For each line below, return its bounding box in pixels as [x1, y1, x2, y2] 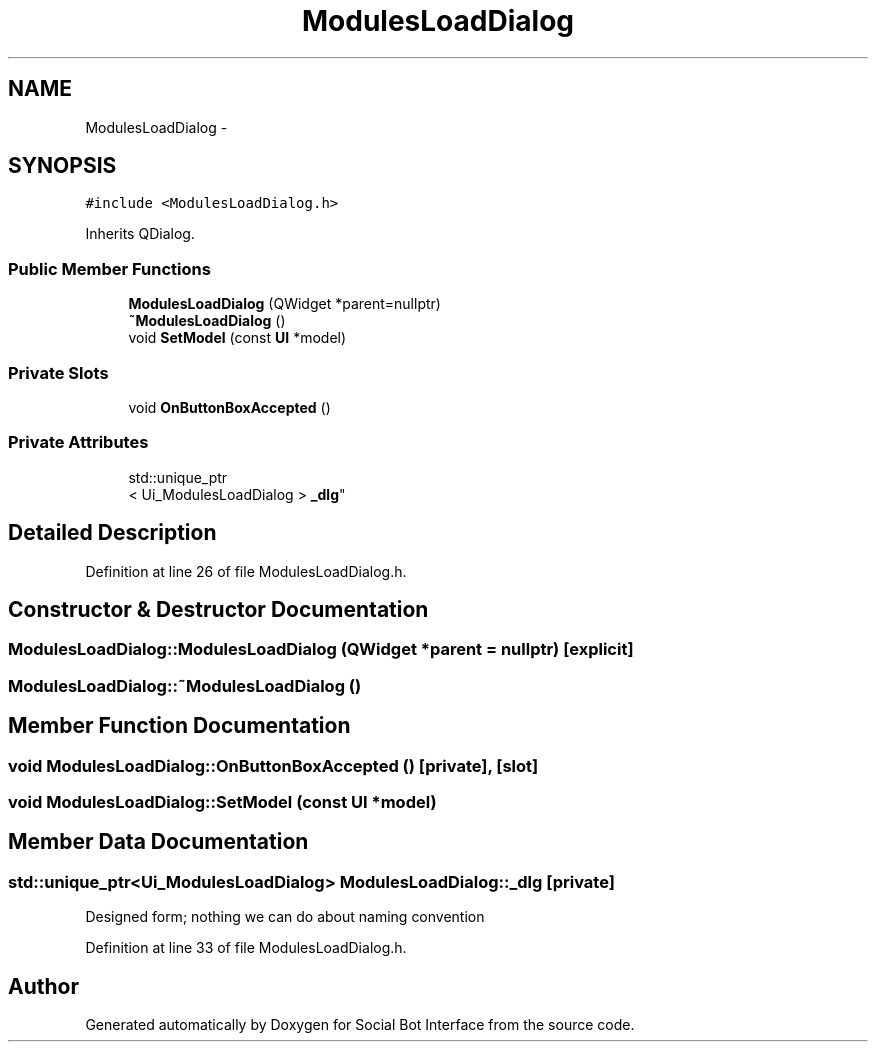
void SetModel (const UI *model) [128, 329, 347, 347]
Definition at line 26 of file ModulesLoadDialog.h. [85, 562, 407, 580]
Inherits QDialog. [85, 225, 195, 243]
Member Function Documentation [8, 713, 351, 739]
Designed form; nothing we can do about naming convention [85, 908, 485, 926]
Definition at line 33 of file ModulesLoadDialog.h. [85, 939, 407, 957]
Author [8, 973, 79, 999]
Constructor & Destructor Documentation [8, 596, 429, 622]
